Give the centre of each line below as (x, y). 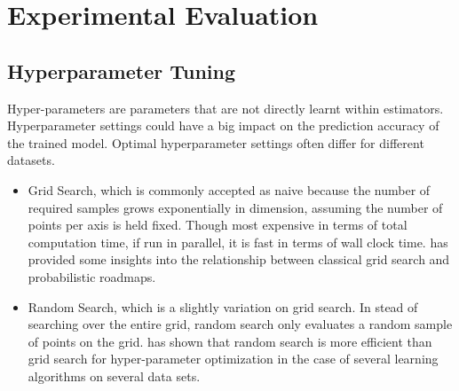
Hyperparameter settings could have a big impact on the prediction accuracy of (223, 125)
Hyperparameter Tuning (122, 70)
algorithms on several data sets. (114, 375)
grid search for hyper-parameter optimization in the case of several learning (233, 359)
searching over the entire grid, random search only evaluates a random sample (240, 324)
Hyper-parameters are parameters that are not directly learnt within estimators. (226, 108)
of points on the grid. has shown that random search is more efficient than (230, 341)
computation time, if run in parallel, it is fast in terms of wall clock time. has (238, 242)
